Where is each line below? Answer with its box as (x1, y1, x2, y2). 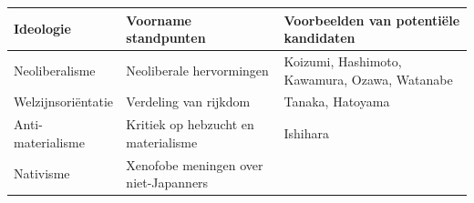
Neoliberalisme (14, 60, 96, 79)
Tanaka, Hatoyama (283, 92, 390, 111)
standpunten (126, 28, 206, 47)
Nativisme (14, 164, 70, 183)
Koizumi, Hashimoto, (283, 51, 402, 70)
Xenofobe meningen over (126, 155, 263, 174)
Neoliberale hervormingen (126, 60, 269, 79)
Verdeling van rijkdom (126, 92, 251, 111)
